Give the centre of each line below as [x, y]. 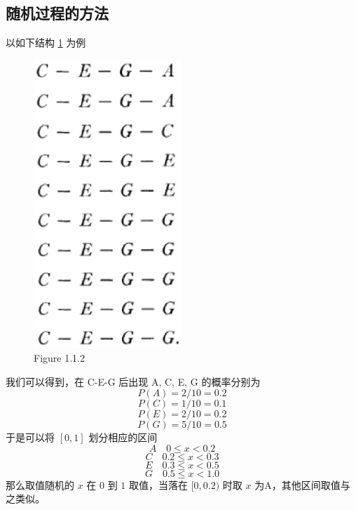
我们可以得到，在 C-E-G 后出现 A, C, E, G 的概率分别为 [133, 381]
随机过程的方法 [57, 13]
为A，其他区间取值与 [302, 484]
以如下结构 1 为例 [46, 42]
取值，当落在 [159, 484]
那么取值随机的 [40, 484]
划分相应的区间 [123, 437]
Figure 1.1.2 [59, 358]
